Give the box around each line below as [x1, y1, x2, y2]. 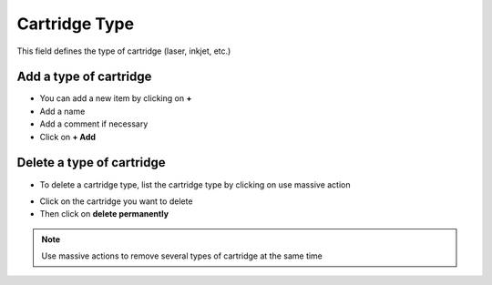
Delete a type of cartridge [16, 155, 166, 170]
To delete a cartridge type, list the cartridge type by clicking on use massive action [39, 178, 351, 190]
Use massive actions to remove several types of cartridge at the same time [41, 250, 323, 261]
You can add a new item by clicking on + [39, 93, 192, 104]
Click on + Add [39, 131, 96, 142]
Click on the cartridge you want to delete [39, 196, 193, 207]
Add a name [39, 106, 86, 117]
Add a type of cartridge [16, 69, 152, 85]
